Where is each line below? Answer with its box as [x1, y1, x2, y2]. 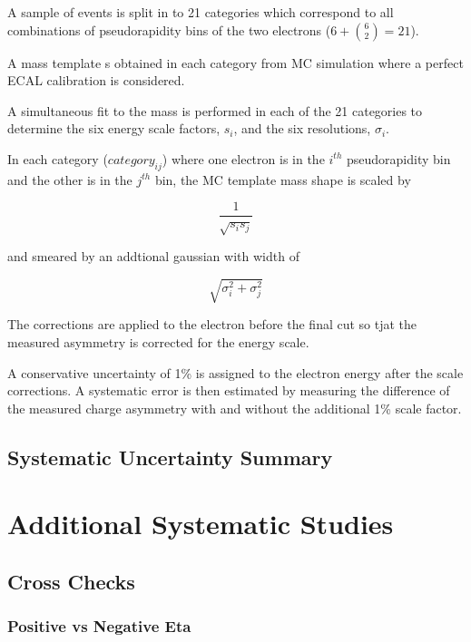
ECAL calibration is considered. [7, 71, 185, 90]
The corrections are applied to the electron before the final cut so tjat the [7, 315, 417, 334]
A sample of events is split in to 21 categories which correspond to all [7, 3, 394, 21]
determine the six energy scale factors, [7, 119, 221, 138]
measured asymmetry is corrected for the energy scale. [7, 332, 309, 351]
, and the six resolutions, [233, 119, 371, 138]
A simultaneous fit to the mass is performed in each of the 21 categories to [7, 101, 423, 120]
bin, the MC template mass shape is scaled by [154, 170, 411, 189]
